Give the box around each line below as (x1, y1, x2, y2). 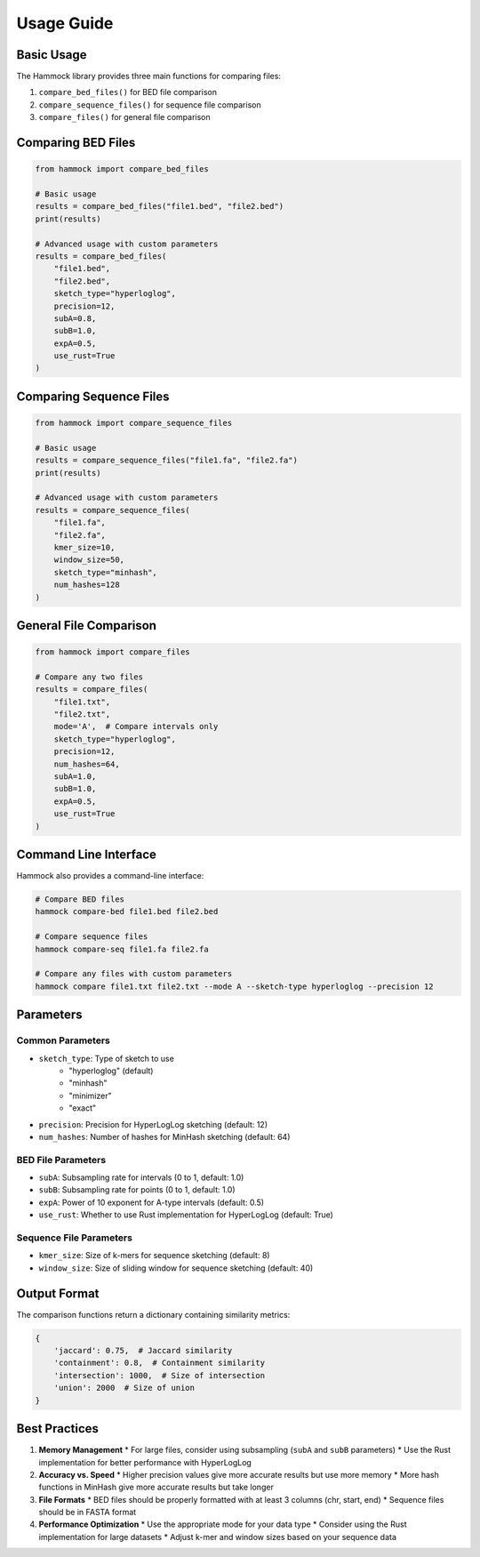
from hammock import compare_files (35, 647, 190, 657)
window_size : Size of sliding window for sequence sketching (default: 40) (38, 1263, 314, 1273)
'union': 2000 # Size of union (53, 1383, 196, 1393)
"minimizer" (68, 1090, 112, 1101)
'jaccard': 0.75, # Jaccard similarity (53, 1345, 233, 1356)
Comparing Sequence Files (16, 389, 170, 404)
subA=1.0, (53, 772, 97, 782)
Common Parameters (16, 1034, 110, 1047)
